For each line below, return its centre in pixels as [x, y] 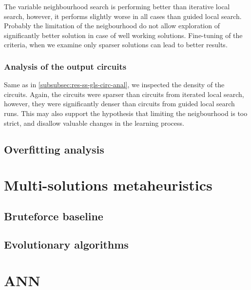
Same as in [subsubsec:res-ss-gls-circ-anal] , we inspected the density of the [114, 85]
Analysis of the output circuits [65, 66]
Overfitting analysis [54, 149]
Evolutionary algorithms [66, 244]
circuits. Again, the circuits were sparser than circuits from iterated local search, [124, 94]
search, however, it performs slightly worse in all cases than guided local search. [123, 16]
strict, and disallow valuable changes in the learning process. [94, 123]
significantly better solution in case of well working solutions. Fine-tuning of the [123, 35]
